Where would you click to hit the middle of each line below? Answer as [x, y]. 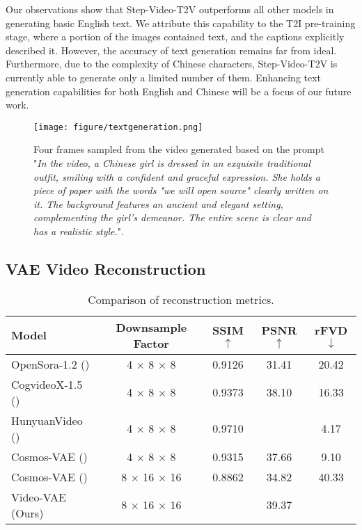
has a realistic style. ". [79, 231]
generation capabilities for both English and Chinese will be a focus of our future [179, 91]
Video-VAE [39, 497]
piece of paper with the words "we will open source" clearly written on [181, 190]
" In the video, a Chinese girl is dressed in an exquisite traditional [172, 163]
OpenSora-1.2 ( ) [50, 364]
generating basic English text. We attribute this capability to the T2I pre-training [181, 23]
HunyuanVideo [47, 420]
